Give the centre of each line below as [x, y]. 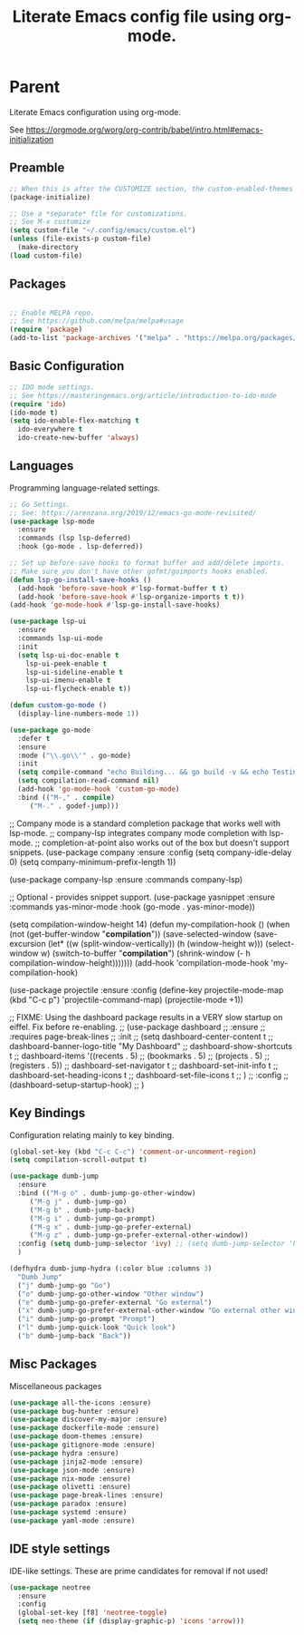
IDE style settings [60, 1549]
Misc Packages [53, 1364]
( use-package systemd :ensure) [68, 1513]
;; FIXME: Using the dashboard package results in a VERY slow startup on [146, 1017]
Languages [42, 466]
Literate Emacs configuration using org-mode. [95, 112]
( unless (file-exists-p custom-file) [81, 239]
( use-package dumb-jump [54, 1176]
